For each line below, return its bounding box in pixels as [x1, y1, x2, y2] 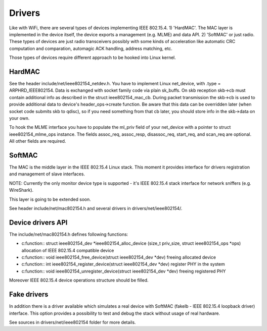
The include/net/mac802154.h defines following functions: [9, 231, 129, 237]
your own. [9, 115, 30, 121]
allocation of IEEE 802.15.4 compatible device [21, 247, 114, 253]
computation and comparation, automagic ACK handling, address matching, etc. [9, 45, 173, 52]
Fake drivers [9, 290, 48, 299]
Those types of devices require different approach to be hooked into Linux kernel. [9, 55, 176, 60]
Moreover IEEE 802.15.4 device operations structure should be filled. [9, 277, 149, 283]
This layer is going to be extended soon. [9, 196, 91, 202]
